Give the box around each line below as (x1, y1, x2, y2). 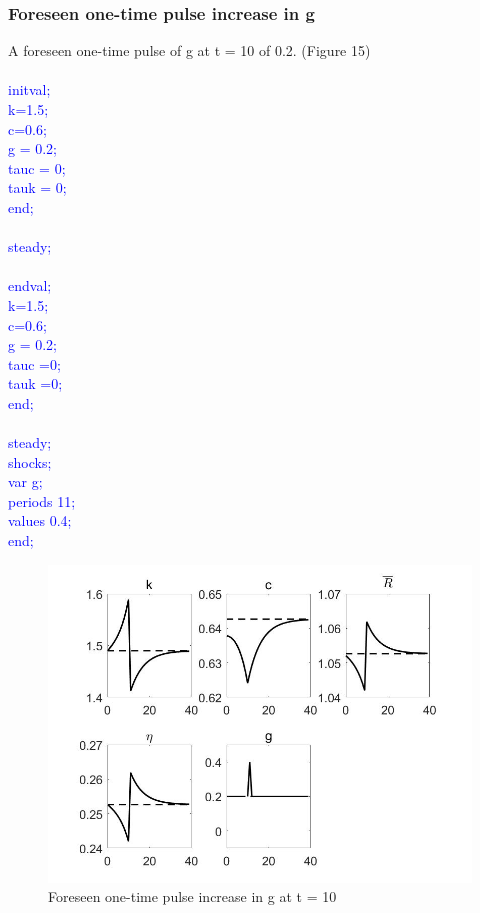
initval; (8, 79, 51, 100)
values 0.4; (8, 510, 72, 531)
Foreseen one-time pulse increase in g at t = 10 (48, 886, 337, 907)
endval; (8, 275, 52, 296)
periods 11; (8, 490, 76, 511)
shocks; (8, 451, 52, 472)
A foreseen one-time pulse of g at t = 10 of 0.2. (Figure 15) (8, 40, 371, 61)
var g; (8, 471, 43, 492)
